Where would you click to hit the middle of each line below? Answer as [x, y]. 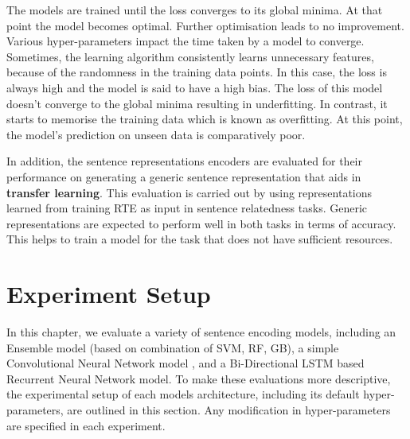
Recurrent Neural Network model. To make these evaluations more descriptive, [199, 378]
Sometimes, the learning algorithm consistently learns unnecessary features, [190, 56]
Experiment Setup [109, 294]
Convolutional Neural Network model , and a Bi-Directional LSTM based [185, 363]
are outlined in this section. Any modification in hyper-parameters [229, 410]
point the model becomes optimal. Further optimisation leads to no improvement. [205, 25]
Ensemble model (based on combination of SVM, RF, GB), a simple [173, 347]
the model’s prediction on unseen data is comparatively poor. [156, 134]
